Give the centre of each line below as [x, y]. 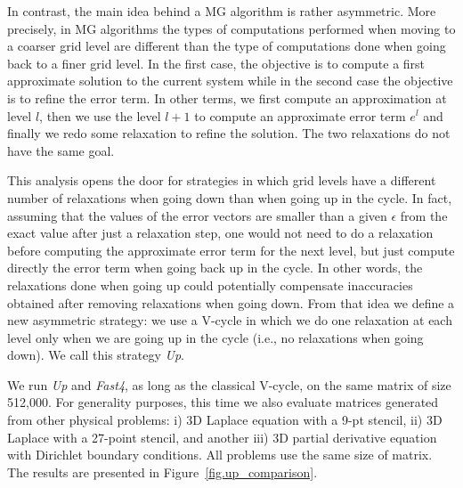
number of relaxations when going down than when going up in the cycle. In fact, [230, 197]
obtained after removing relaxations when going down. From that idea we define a [231, 302]
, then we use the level [100, 115]
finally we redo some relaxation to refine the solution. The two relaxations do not [229, 133]
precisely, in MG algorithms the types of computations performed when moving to [231, 28]
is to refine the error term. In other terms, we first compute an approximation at [227, 98]
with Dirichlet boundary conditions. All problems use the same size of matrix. [220, 455]
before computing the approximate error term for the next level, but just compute [231, 250]
